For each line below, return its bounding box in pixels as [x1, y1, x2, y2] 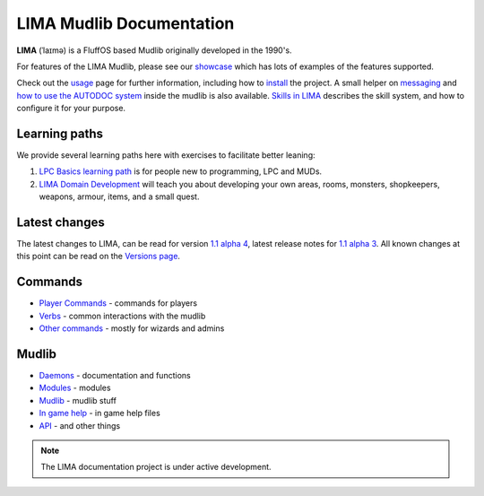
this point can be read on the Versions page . [16, 251, 181, 262]
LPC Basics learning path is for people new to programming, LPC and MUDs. [39, 166, 323, 177]
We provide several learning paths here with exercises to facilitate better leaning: [16, 150, 315, 161]
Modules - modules [39, 382, 111, 394]
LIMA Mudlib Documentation [16, 13, 235, 33]
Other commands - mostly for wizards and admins [39, 323, 225, 334]
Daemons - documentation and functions [39, 370, 192, 381]
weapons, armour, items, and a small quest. [39, 191, 200, 202]
